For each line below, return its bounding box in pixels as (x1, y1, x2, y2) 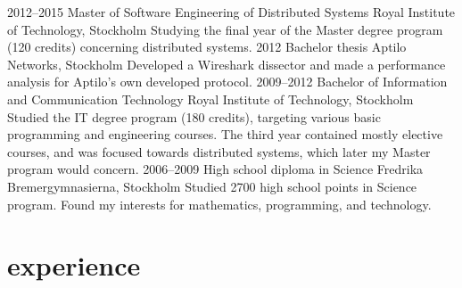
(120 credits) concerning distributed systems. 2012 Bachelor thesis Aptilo (7, 37, 407, 56)
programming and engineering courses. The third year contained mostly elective (7, 125, 443, 144)
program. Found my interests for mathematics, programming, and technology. (7, 194, 432, 213)
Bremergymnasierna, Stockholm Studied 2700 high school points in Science (7, 177, 417, 195)
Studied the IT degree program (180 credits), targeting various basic (7, 107, 381, 126)
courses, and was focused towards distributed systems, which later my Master (7, 142, 431, 160)
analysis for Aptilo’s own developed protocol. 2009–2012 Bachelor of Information (7, 72, 448, 91)
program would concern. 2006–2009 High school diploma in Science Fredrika (7, 160, 424, 178)
